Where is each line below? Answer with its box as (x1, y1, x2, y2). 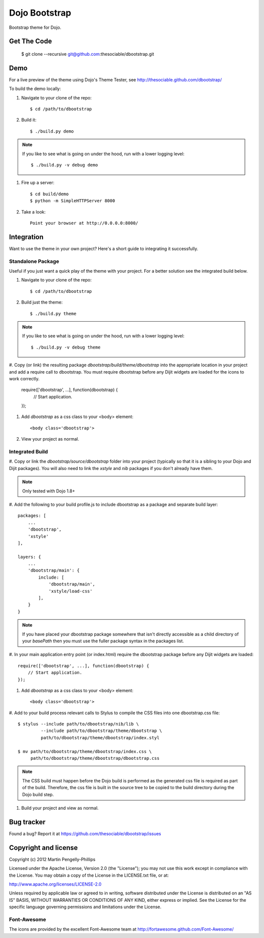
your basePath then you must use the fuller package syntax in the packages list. (22, 638, 184, 644)
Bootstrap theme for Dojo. (9, 24, 62, 30)
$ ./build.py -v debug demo (31, 162, 98, 167)
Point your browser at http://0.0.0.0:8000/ (30, 220, 139, 226)
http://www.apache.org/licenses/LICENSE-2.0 (9, 881, 102, 887)
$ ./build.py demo (30, 128, 74, 134)
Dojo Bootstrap (9, 7, 71, 18)
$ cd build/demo (30, 191, 69, 197)
